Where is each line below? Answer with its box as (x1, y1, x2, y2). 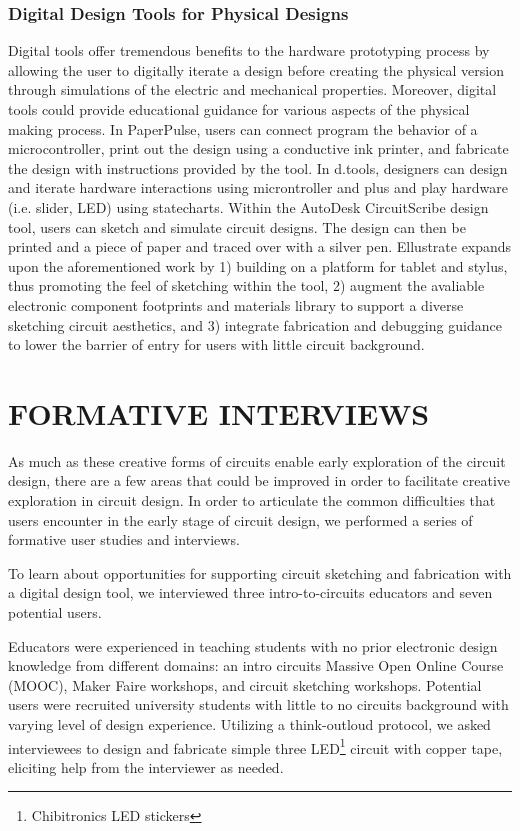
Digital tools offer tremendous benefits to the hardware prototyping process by (8, 40, 490, 61)
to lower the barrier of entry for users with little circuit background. (8, 334, 425, 355)
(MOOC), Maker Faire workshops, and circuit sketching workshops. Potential (8, 674, 482, 695)
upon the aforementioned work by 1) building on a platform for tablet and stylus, (8, 255, 508, 276)
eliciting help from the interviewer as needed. (8, 756, 284, 777)
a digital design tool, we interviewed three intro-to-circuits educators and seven (8, 582, 493, 603)
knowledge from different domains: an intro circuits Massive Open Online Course (8, 655, 504, 676)
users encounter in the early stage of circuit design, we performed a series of (8, 509, 473, 530)
